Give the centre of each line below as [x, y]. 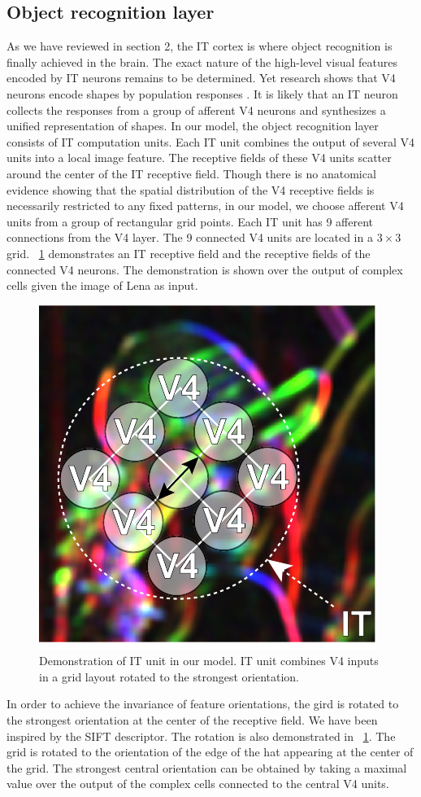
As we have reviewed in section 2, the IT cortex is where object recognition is [200, 46]
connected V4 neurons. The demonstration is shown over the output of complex [205, 269]
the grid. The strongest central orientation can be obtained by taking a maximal [207, 767]
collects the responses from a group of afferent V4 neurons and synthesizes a [196, 109]
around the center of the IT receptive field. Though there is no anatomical [191, 173]
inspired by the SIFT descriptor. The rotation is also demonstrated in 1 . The [201, 736]
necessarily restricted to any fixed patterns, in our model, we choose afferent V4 [205, 206]
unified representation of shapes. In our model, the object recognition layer [193, 126]
